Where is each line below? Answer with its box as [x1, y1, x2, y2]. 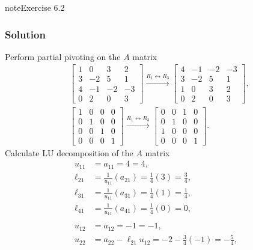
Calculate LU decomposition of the [5, 146, 133, 159]
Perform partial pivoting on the [5, 50, 121, 62]
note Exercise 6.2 [5, 1, 65, 13]
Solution [5, 26, 46, 41]
